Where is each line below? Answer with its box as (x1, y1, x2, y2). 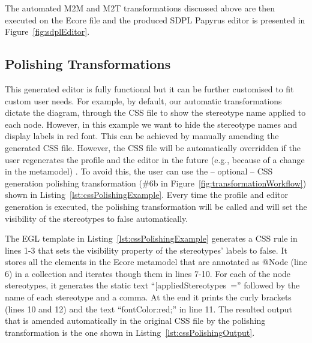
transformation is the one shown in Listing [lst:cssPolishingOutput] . (5, 326, 255, 338)
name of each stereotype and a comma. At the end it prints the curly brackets (5, 291, 292, 303)
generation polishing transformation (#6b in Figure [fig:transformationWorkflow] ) (5, 176, 307, 189)
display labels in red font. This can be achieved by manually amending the (5, 130, 279, 142)
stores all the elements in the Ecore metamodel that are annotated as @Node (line (5, 255, 307, 268)
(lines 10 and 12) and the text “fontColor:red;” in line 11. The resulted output (5, 302, 293, 315)
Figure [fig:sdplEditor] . (5, 25, 90, 38)
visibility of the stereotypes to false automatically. (5, 212, 188, 224)
